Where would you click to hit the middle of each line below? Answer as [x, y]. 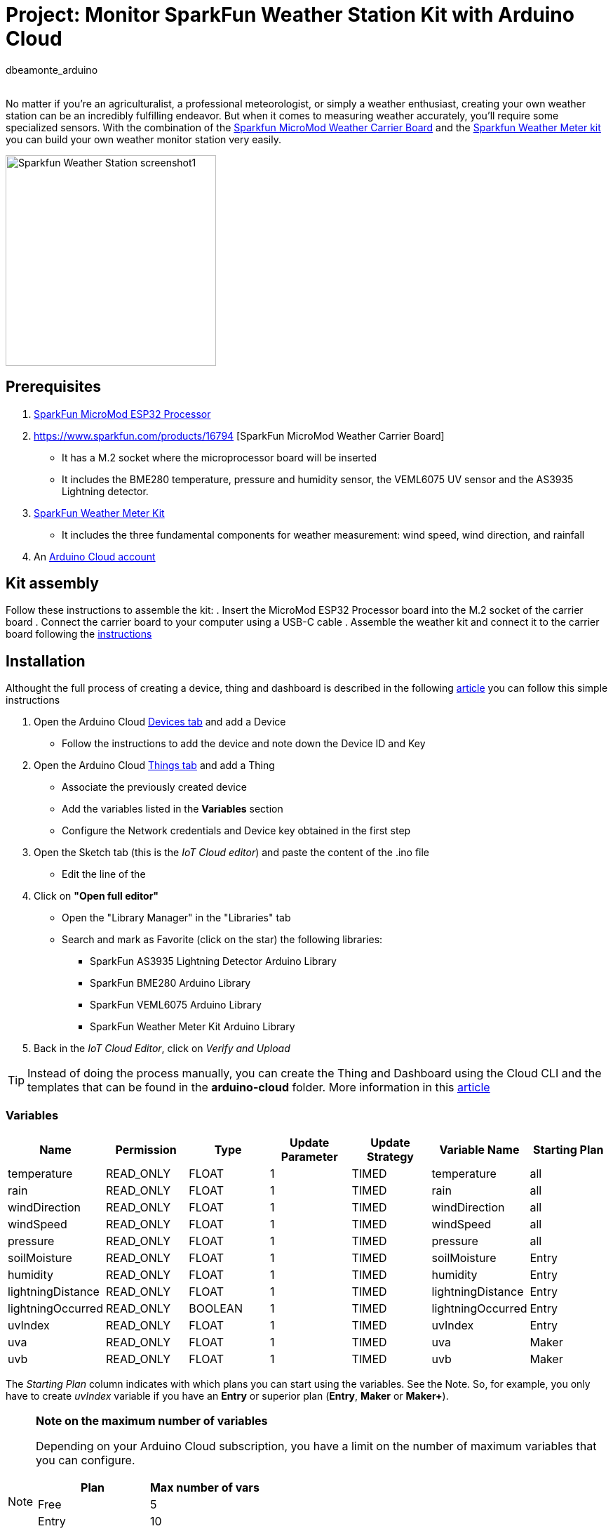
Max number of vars [204, 1488]
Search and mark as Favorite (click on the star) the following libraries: [222, 940]
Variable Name [479, 1150]
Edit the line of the [104, 874]
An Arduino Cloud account [95, 556]
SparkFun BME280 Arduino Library [170, 983]
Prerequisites [53, 387]
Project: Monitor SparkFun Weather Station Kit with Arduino [290, 15]
